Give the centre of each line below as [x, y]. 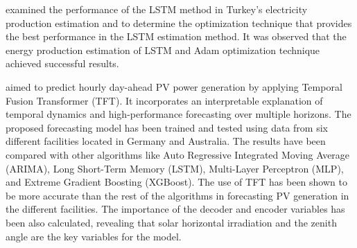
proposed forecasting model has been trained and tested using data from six [167, 127]
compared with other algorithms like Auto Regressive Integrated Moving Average [178, 154]
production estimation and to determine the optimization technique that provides [179, 23]
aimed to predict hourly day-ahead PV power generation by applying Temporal [174, 86]
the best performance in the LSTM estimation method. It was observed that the [176, 36]
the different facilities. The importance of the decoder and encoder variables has [175, 209]
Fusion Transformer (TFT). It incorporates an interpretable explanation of [164, 100]
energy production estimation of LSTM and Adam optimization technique [163, 50]
